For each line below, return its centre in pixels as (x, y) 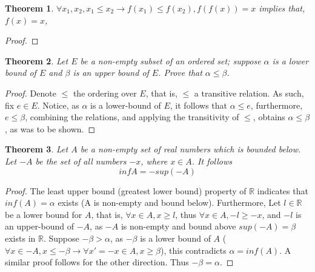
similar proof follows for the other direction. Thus (97, 262)
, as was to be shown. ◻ (50, 128)
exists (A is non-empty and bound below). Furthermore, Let (169, 202)
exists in (20, 238)
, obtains (269, 117)
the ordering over (105, 93)
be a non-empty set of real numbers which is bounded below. (191, 149)
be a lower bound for (44, 214)
